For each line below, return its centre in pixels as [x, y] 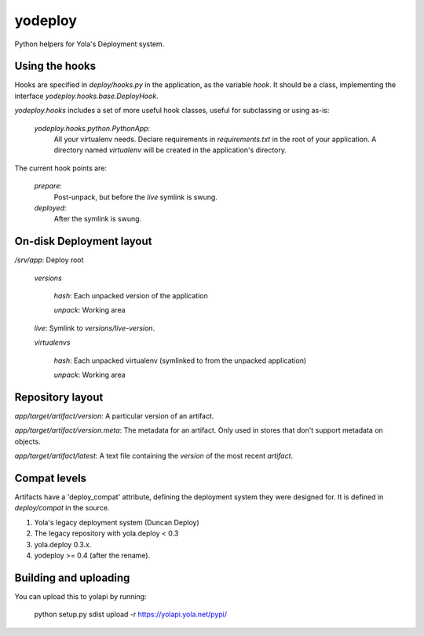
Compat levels [50, 478]
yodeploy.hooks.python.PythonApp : [92, 128]
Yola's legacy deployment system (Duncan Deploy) [117, 522]
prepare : [48, 186]
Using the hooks [55, 66]
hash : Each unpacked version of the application [131, 296]
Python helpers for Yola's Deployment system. [90, 44]
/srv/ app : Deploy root [49, 260]
